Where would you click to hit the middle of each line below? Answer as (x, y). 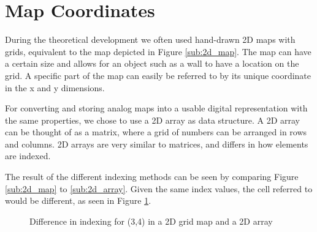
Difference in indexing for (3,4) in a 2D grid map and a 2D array (151, 221)
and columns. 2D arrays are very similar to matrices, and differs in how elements (157, 144)
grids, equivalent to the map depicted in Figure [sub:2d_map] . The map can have (158, 51)
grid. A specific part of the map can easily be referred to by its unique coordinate (158, 75)
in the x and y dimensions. (55, 87)
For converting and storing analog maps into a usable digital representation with (156, 108)
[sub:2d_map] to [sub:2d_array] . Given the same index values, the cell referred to (159, 188)
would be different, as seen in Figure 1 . (78, 200)
